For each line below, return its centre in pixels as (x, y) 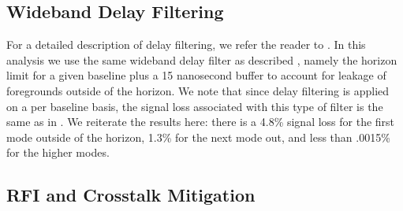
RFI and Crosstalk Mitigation (131, 195)
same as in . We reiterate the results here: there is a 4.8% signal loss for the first (201, 122)
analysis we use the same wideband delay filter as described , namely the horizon (202, 59)
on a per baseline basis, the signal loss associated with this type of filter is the (195, 106)
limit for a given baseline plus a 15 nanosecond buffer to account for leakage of (196, 75)
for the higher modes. (58, 152)
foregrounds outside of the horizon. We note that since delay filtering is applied (198, 90)
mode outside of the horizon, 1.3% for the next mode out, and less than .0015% (198, 137)
